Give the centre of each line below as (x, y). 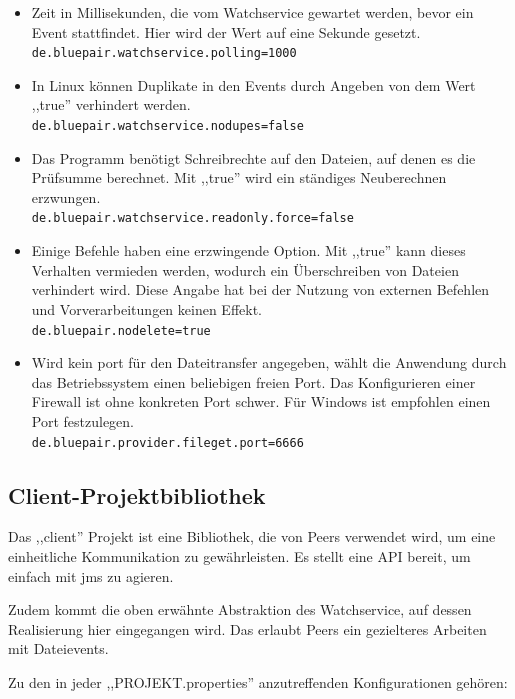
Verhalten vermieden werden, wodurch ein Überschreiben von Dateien (245, 269)
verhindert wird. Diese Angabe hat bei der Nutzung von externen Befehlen (260, 289)
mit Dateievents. (58, 648)
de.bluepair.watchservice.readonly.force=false (192, 218)
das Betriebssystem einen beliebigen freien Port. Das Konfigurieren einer (253, 381)
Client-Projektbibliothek (137, 494)
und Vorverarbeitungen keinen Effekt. (146, 308)
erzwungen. (66, 196)
